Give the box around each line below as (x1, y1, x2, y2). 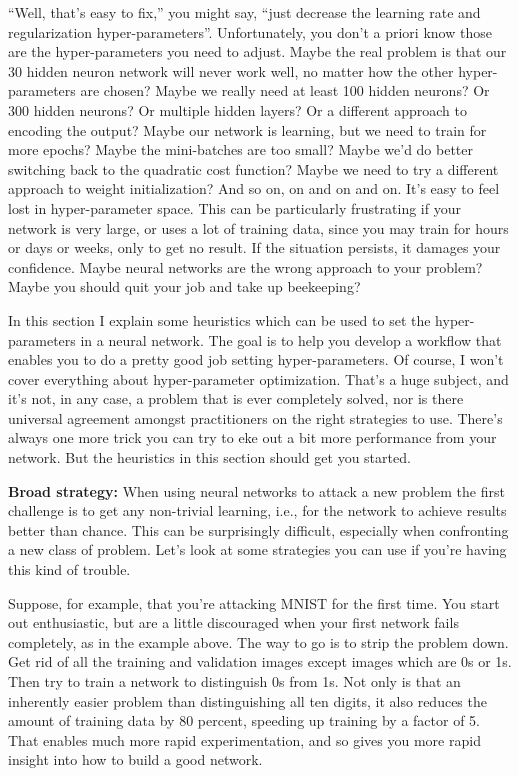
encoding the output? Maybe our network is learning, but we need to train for (8, 119, 487, 140)
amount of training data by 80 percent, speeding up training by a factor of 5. (8, 710, 481, 731)
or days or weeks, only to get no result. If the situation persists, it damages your (8, 237, 501, 258)
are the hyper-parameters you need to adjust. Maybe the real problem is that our (8, 41, 507, 62)
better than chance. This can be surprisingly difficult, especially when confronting (8, 519, 509, 540)
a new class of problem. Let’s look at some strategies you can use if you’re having (8, 539, 507, 560)
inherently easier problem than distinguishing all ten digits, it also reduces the (8, 690, 487, 711)
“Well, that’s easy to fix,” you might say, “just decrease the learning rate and (8, 2, 481, 22)
